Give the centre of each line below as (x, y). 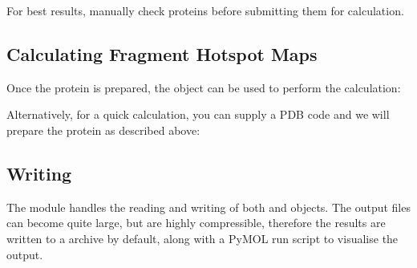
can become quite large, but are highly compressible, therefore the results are (196, 223)
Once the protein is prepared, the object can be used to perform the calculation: (204, 87)
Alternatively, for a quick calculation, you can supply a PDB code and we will (198, 114)
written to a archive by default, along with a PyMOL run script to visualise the (202, 238)
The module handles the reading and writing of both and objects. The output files (208, 207)
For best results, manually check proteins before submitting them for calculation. (205, 10)
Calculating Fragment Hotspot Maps (162, 53)
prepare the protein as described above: (103, 130)
